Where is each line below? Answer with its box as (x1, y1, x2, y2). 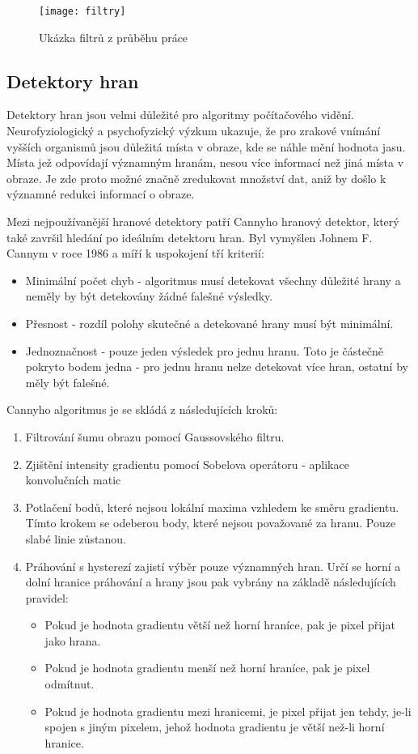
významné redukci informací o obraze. (6, 185, 195, 202)
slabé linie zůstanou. (25, 530, 127, 547)
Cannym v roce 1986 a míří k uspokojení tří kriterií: (6, 245, 264, 262)
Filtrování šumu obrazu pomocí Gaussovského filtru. (25, 428, 285, 445)
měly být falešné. (25, 373, 110, 390)
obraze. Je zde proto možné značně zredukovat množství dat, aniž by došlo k (6, 169, 386, 186)
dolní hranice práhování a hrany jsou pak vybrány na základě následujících (25, 573, 396, 590)
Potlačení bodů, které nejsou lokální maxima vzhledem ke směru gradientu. (25, 498, 399, 515)
